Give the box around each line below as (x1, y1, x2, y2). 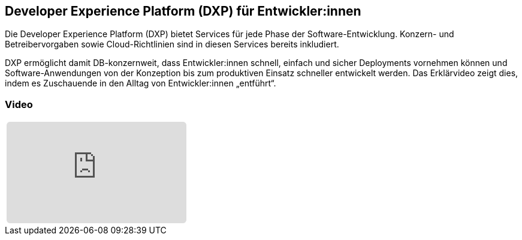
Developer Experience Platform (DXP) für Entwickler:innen (5, 4, 361, 19)
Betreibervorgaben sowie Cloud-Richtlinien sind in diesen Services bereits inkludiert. (5, 39, 339, 50)
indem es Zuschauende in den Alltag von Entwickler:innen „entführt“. (5, 78, 276, 89)
